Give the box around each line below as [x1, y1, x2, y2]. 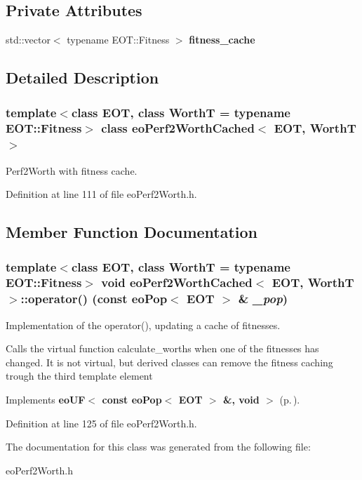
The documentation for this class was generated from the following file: [6, 439, 311, 454]
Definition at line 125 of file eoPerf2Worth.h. [6, 415, 197, 430]
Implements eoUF [6, 392, 86, 407]
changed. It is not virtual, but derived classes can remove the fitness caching [6, 354, 333, 369]
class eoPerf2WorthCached [101, 119, 255, 137]
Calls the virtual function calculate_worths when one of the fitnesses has [6, 341, 319, 356]
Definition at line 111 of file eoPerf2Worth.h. [6, 187, 197, 201]
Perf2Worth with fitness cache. [6, 163, 138, 178]
